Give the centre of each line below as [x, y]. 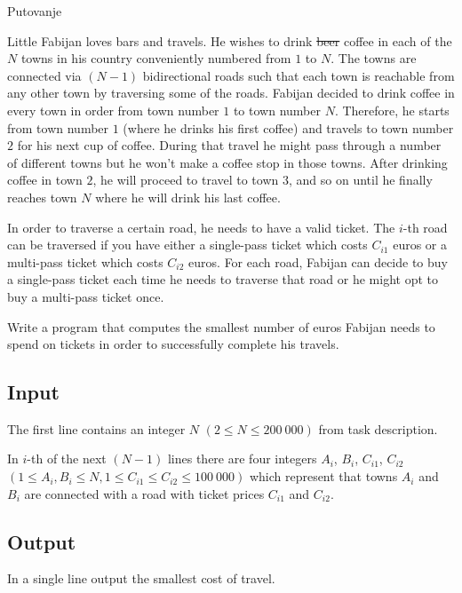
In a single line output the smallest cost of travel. [141, 578]
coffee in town [45, 180]
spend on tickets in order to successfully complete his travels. [173, 344]
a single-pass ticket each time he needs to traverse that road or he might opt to [223, 279]
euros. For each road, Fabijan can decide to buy [318, 261]
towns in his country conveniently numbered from [156, 58]
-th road [425, 227]
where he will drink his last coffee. [188, 197]
